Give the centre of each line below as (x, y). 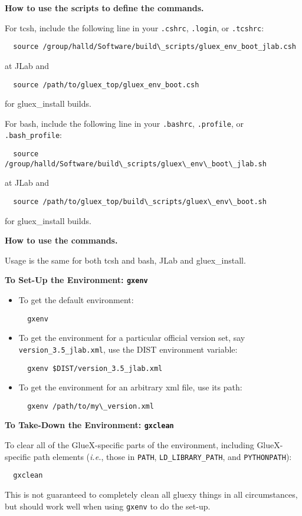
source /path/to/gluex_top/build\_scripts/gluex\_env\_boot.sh (140, 201)
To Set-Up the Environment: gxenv (76, 280)
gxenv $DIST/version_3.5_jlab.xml (95, 368)
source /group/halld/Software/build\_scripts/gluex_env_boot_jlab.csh (155, 47)
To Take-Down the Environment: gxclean (89, 425)
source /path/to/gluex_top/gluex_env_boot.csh (106, 85)
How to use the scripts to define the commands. (104, 8)
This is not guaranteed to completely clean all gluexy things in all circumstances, (151, 494)
